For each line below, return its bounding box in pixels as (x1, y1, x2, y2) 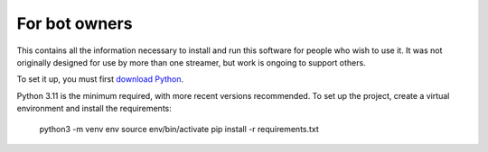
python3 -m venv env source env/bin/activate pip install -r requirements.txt (39, 123, 320, 134)
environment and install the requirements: (16, 103, 172, 114)
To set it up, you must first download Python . (16, 74, 184, 85)
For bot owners (16, 13, 133, 33)
